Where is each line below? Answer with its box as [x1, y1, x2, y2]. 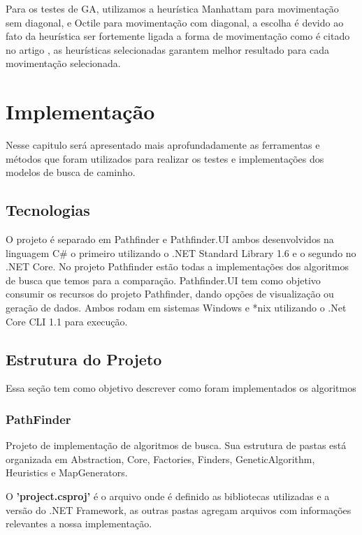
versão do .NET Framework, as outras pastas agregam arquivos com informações [6, 502, 352, 517]
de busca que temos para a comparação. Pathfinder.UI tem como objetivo [6, 272, 321, 287]
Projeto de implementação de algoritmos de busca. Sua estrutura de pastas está [6, 438, 347, 453]
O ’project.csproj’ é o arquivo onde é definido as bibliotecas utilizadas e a [6, 489, 330, 504]
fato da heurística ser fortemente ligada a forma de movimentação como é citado [6, 29, 350, 43]
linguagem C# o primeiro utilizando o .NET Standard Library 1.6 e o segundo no [6, 245, 356, 260]
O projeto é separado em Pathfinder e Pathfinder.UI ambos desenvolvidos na [6, 232, 334, 247]
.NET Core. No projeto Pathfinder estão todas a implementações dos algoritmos [6, 259, 349, 274]
